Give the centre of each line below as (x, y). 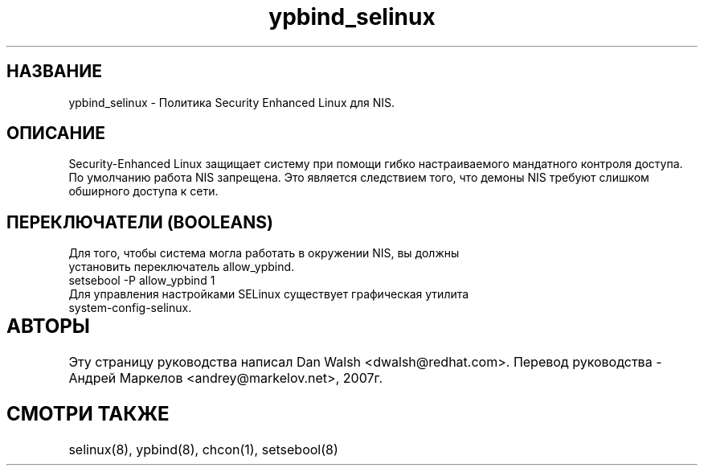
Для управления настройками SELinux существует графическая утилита (269, 294)
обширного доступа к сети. (143, 191)
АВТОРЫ (48, 326)
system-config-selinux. (130, 308)
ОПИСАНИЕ (56, 133)
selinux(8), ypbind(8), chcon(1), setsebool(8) (203, 449)
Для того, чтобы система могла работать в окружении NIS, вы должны (264, 253)
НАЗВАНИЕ (54, 72)
